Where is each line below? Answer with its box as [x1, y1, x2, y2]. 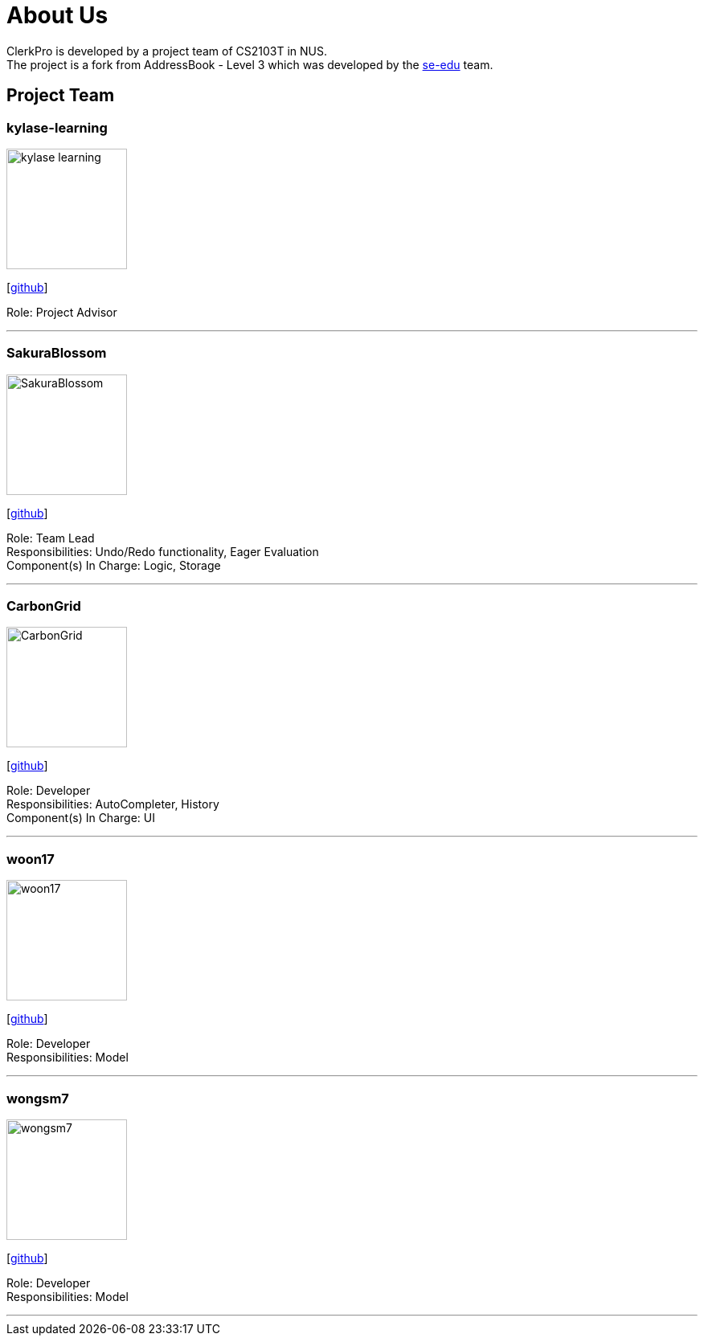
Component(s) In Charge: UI [6, 811, 155, 825]
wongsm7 [6, 1090, 69, 1107]
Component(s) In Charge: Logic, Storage [6, 558, 221, 572]
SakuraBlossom [6, 345, 107, 362]
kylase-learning [6, 119, 108, 136]
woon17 [6, 850, 55, 867]
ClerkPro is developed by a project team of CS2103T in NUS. [6, 43, 327, 58]
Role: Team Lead [6, 530, 95, 545]
